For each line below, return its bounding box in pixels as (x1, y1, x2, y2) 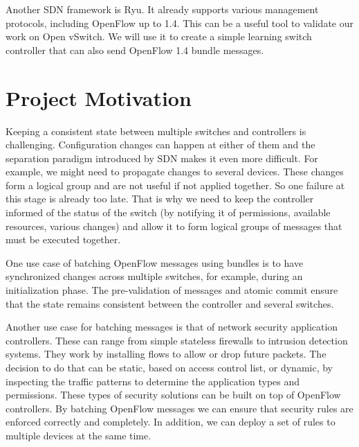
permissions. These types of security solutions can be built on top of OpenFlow (6, 387, 341, 402)
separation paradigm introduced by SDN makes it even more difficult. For (6, 150, 318, 165)
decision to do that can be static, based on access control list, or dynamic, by (6, 360, 333, 374)
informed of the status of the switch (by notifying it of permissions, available (6, 205, 331, 220)
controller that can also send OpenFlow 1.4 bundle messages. (6, 42, 264, 57)
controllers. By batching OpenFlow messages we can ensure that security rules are (6, 401, 353, 415)
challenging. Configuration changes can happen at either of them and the (6, 137, 315, 152)
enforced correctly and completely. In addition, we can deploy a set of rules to (6, 414, 335, 429)
